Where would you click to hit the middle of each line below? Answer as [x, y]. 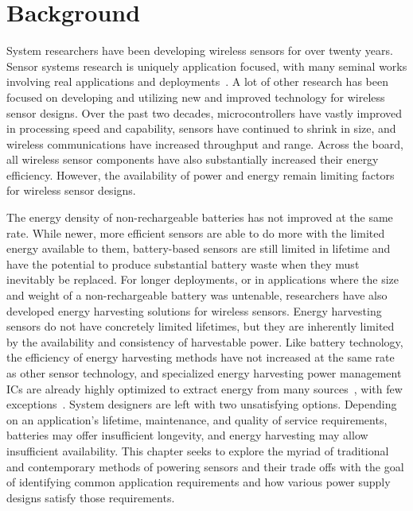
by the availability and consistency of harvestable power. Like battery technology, [205, 341]
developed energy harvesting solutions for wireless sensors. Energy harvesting [194, 310]
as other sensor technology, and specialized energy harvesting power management [204, 373]
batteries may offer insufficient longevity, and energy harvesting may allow [187, 435]
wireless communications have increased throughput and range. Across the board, [205, 143]
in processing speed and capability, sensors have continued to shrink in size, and [201, 128]
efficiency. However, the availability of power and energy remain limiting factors [201, 174]
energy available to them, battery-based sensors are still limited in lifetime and [199, 248]
